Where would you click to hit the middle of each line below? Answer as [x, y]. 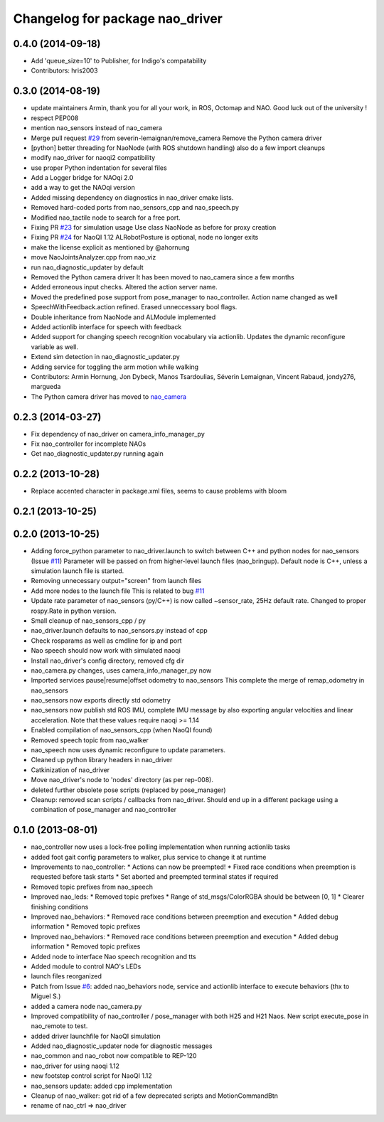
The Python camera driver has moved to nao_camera [109, 396]
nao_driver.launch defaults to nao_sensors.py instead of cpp [119, 631]
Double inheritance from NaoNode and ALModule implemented [123, 317]
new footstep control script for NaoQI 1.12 [91, 1076]
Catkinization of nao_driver [70, 770]
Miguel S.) [46, 996]
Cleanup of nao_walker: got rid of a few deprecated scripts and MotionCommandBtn [155, 1096]
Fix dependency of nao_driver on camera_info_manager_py [118, 434]
